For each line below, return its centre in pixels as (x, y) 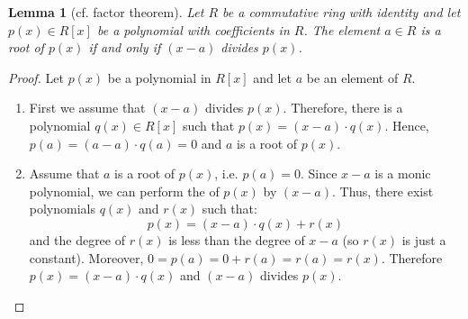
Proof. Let (36, 77)
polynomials (63, 209)
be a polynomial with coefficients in (193, 29)
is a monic (403, 173)
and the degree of (77, 239)
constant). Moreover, (86, 257)
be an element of (352, 77)
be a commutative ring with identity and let (342, 12)
